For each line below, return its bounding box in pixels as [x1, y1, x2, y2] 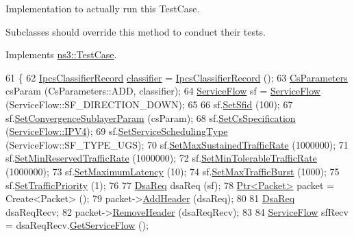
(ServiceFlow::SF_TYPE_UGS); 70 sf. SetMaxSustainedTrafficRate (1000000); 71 [5, 137, 349, 151]
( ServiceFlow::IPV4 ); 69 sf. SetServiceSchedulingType [5, 124, 228, 138]
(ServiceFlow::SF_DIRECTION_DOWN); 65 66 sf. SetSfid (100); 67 [5, 97, 293, 111]
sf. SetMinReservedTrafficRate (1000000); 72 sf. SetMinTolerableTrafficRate [5, 151, 317, 165]
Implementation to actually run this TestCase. [5, 1, 200, 15]
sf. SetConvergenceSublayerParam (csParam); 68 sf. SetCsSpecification [5, 110, 296, 125]
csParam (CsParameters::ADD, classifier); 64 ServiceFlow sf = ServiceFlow [5, 84, 320, 98]
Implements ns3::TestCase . [5, 47, 117, 62]
